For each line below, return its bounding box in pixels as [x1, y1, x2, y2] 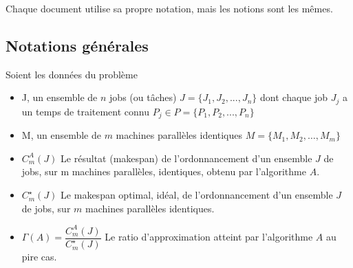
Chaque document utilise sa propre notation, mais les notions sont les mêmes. [6, 1, 333, 15]
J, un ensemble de [21, 90, 98, 104]
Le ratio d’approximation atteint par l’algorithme [105, 230, 313, 244]
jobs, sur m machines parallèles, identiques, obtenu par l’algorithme [21, 164, 306, 179]
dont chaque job [260, 90, 328, 104]
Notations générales [6, 34, 149, 56]
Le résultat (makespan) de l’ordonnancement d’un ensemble [61, 150, 312, 165]
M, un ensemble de [21, 128, 101, 142]
